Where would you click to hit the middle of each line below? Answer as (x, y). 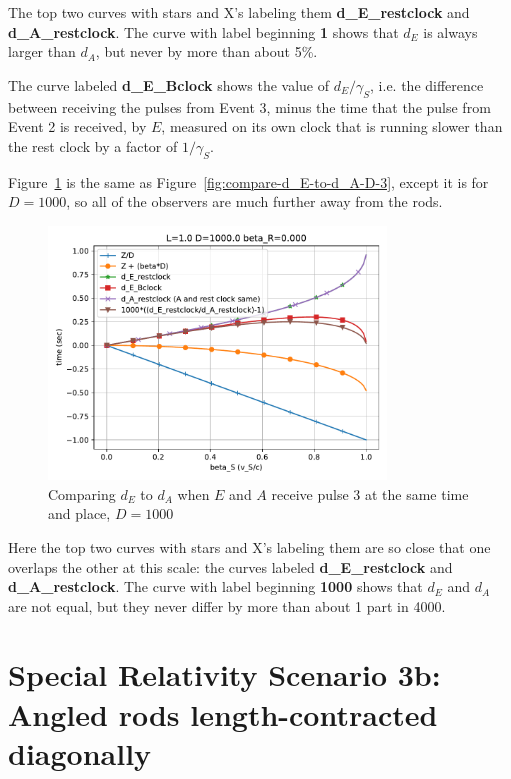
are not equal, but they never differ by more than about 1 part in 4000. (227, 605)
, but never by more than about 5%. (206, 51)
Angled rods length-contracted (223, 713)
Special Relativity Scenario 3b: (224, 674)
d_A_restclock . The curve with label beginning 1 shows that (203, 31)
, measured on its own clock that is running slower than (332, 126)
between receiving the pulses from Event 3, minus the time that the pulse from (249, 106)
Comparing (82, 493)
